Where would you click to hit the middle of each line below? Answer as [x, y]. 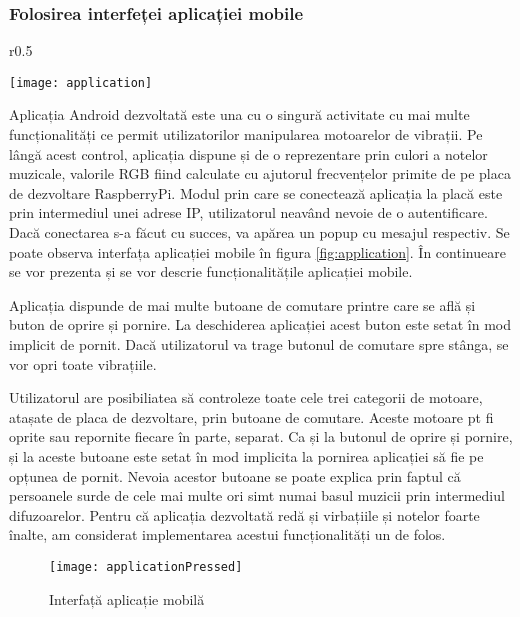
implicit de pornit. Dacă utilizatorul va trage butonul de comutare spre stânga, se [259, 344]
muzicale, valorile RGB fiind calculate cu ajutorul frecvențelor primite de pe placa [260, 173]
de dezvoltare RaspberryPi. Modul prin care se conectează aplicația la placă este [256, 192]
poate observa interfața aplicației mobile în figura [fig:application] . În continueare [257, 251]
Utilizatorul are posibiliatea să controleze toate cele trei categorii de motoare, [246, 397]
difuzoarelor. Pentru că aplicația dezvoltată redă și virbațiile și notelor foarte [244, 514]
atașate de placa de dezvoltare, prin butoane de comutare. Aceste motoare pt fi [251, 416]
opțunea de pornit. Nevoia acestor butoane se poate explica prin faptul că [235, 475]
